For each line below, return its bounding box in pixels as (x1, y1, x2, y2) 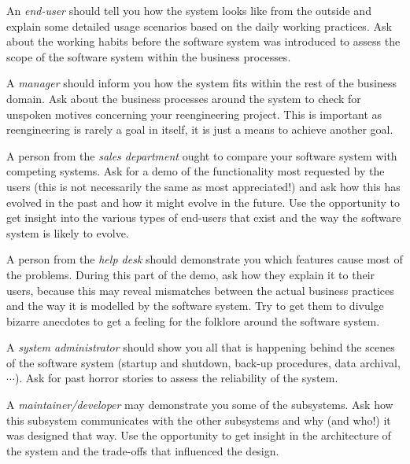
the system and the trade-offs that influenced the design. (6, 442, 279, 458)
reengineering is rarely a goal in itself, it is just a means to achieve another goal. (6, 121, 393, 138)
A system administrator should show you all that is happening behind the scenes (6, 339, 395, 355)
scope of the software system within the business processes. (6, 48, 291, 64)
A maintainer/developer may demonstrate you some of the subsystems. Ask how (6, 396, 393, 413)
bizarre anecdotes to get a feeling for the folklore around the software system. (6, 312, 380, 329)
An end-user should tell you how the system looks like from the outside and (6, 2, 371, 18)
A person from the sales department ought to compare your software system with (6, 147, 397, 164)
